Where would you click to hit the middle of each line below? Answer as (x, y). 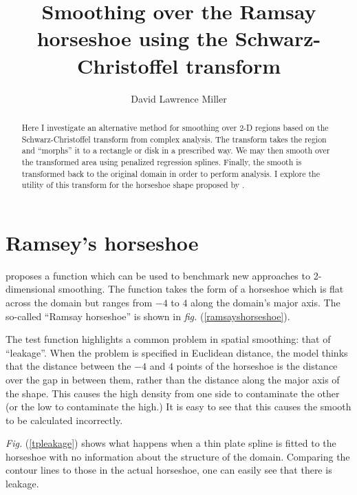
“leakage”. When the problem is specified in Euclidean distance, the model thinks (177, 352)
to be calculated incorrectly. (64, 420)
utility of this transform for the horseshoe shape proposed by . (133, 185)
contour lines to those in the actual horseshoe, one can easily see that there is (169, 470)
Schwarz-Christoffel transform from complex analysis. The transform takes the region (174, 139)
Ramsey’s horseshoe (102, 242)
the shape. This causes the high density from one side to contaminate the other (173, 393)
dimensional (31, 289)
